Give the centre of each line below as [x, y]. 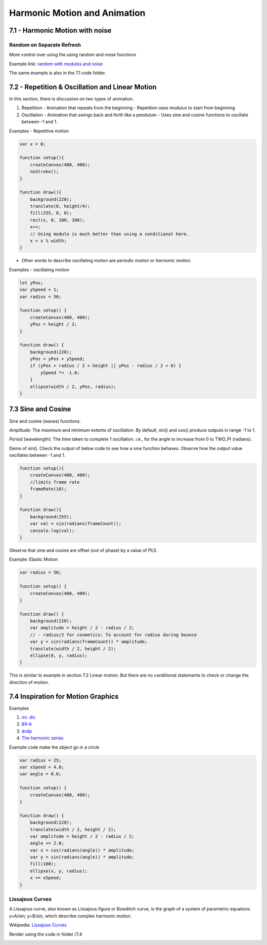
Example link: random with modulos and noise [56, 64]
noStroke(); [44, 172]
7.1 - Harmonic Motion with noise [60, 30]
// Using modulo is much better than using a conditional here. [110, 234]
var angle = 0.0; [41, 774]
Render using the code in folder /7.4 [46, 934]
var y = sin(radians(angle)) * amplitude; [82, 857]
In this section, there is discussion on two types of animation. [71, 99]
